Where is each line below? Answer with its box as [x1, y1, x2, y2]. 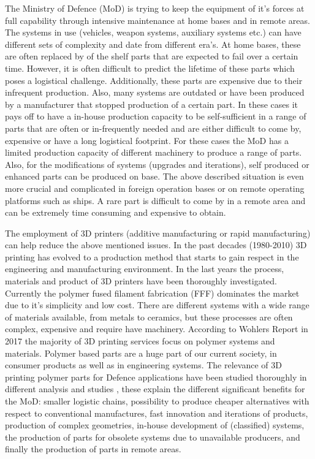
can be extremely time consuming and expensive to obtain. [5, 206, 226, 219]
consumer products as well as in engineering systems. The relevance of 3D [5, 358, 282, 371]
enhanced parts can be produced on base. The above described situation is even [5, 170, 304, 183]
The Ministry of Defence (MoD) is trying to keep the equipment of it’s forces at [5, 2, 305, 14]
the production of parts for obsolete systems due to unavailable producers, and [5, 430, 300, 443]
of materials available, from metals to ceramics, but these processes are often [5, 310, 293, 323]
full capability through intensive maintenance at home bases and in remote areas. [5, 13, 310, 26]
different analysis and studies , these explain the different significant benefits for [5, 382, 305, 395]
